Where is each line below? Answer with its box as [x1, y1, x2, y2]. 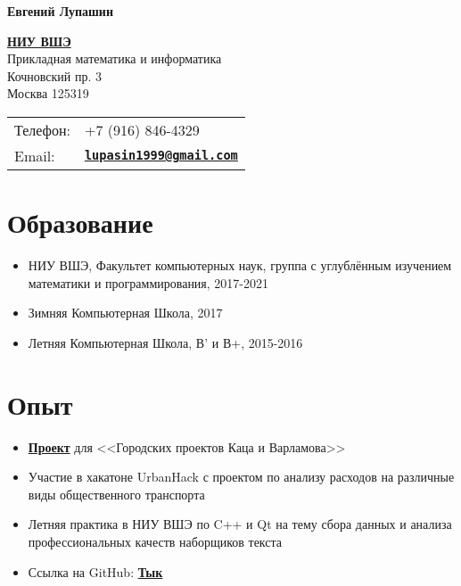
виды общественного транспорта [28, 484, 205, 503]
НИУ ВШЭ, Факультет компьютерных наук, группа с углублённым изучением [28, 256, 452, 275]
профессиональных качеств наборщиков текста [28, 532, 283, 550]
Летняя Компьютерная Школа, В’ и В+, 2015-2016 [28, 333, 303, 351]
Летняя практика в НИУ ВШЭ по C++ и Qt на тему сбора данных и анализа [28, 515, 452, 533]
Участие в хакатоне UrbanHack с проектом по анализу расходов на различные [28, 467, 455, 486]
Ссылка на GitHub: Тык [28, 562, 163, 581]
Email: [14, 144, 55, 166]
